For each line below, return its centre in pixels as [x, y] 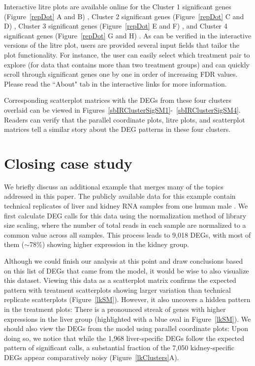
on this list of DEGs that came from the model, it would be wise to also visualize [127, 270]
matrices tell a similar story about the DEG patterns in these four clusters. [117, 129]
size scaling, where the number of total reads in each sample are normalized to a [125, 225]
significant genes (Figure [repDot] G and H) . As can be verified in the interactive [128, 35]
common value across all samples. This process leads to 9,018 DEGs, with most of [127, 234]
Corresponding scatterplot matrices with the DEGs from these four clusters [118, 100]
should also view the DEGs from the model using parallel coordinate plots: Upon [126, 328]
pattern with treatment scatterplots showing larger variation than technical [117, 290]
